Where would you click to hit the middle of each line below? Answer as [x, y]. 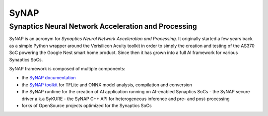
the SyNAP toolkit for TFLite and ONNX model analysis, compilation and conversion [107, 85]
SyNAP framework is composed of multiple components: [67, 68]
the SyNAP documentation [49, 78]
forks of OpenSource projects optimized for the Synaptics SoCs [87, 105]
